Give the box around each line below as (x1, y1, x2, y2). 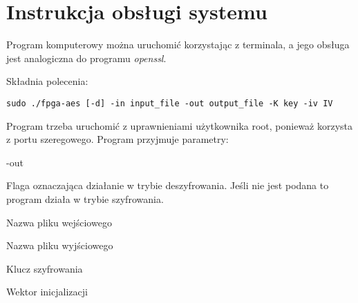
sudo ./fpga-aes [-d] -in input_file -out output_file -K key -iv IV (6, 98, 333, 108)
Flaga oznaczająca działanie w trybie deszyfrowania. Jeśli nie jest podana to (6, 178, 329, 193)
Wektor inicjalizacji (6, 284, 88, 299)
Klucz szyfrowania (6, 261, 83, 275)
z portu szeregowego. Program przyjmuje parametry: (6, 132, 229, 146)
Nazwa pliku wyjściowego (6, 238, 113, 253)
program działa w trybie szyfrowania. (6, 191, 164, 206)
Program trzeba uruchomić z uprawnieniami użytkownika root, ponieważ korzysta (6, 118, 353, 133)
